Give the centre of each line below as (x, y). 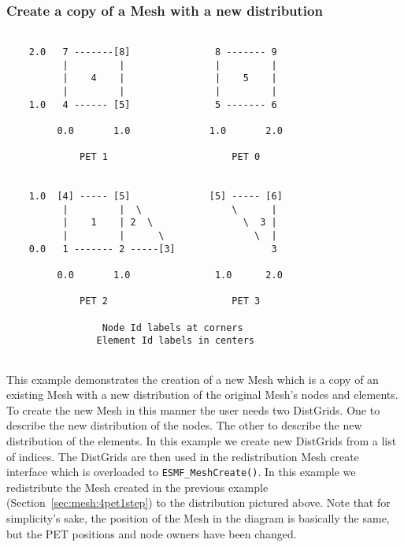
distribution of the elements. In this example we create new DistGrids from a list (202, 441)
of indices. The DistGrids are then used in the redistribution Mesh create (183, 456)
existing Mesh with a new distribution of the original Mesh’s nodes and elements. (202, 394)
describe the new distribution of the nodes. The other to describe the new (184, 425)
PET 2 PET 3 (170, 301)
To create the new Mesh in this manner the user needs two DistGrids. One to (193, 409)
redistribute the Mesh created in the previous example (137, 487)
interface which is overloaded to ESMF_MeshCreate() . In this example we (181, 472)
